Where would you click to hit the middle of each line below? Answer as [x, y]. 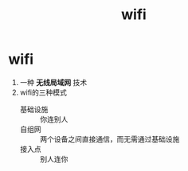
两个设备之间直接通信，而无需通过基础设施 [110, 139]
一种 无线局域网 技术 [53, 82]
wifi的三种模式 [43, 92]
